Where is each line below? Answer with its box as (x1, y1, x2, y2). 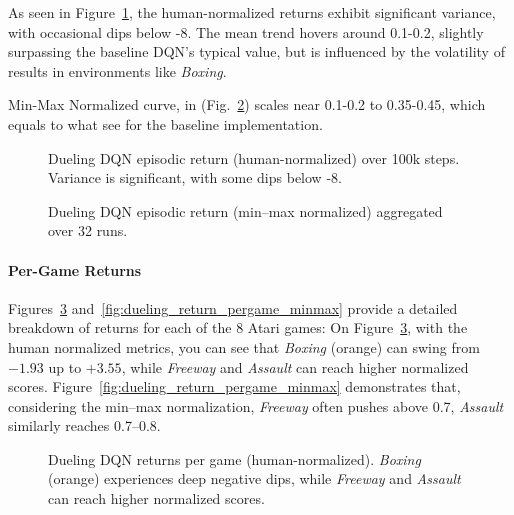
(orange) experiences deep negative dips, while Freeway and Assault (48, 468, 461, 489)
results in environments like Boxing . (8, 60, 227, 81)
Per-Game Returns (8, 259, 142, 280)
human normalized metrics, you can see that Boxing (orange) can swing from (8, 336, 480, 357)
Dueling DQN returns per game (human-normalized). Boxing (48, 448, 421, 469)
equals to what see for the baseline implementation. (8, 113, 323, 134)
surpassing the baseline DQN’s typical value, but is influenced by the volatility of (8, 41, 505, 62)
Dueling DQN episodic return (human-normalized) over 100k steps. (48, 147, 460, 168)
